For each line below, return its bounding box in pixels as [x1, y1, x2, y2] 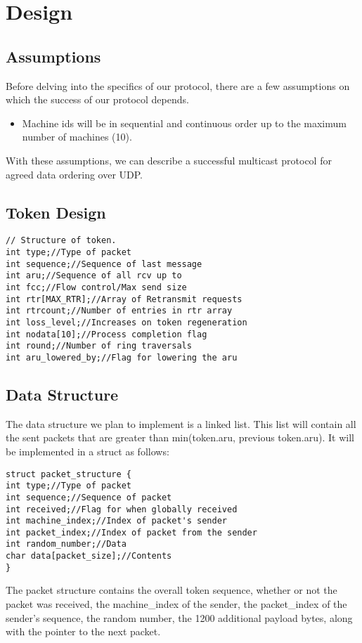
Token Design [6, 201, 106, 223]
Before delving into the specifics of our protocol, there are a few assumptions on [6, 78, 350, 93]
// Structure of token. [6, 235, 117, 246]
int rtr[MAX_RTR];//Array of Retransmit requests [6, 294, 243, 304]
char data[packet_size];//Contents [6, 551, 172, 561]
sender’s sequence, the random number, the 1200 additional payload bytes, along [6, 610, 353, 625]
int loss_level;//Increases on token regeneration [6, 317, 247, 327]
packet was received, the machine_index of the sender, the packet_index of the [6, 597, 347, 611]
